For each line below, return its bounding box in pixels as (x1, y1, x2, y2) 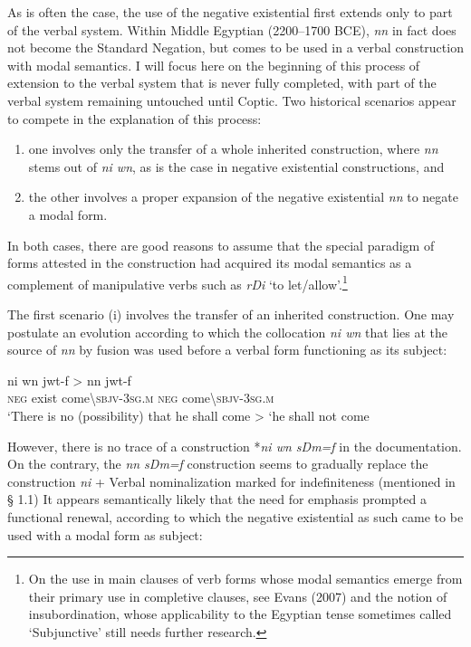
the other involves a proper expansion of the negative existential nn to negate (28, 187, 458, 206)
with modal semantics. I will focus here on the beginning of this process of (7, 55, 420, 74)
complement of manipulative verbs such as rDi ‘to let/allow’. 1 (7, 271, 348, 293)
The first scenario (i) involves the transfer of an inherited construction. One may (7, 304, 455, 323)
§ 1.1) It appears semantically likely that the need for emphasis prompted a (7, 490, 427, 509)
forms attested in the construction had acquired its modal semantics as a (7, 253, 412, 272)
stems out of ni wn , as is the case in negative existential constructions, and (28, 157, 445, 176)
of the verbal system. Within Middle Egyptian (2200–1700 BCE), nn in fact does (7, 20, 457, 39)
